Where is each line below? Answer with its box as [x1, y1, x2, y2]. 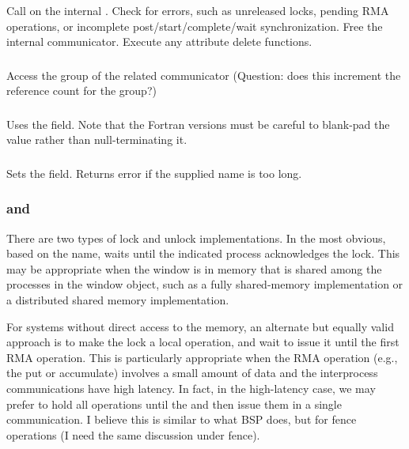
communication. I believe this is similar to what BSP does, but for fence [6, 411, 357, 428]
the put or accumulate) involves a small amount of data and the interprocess [6, 364, 378, 381]
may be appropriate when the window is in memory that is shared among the [6, 260, 382, 277]
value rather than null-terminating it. [6, 131, 187, 148]
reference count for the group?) [6, 82, 157, 99]
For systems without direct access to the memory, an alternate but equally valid [6, 318, 394, 334]
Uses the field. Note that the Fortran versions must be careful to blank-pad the [6, 115, 390, 132]
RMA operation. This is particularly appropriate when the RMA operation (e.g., [6, 349, 398, 365]
